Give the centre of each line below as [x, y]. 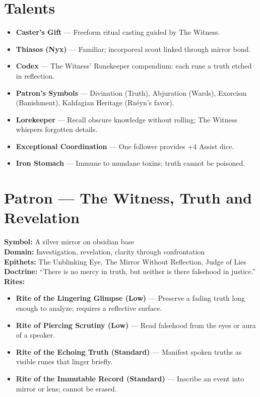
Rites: [15, 281]
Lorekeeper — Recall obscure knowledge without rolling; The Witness [126, 119]
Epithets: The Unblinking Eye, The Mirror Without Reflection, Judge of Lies [125, 261]
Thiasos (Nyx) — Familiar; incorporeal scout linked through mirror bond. [133, 49]
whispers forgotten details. [57, 129]
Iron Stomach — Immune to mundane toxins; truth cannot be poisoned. [131, 163]
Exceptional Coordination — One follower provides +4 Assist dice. [125, 146]
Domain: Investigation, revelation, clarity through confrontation [105, 251]
